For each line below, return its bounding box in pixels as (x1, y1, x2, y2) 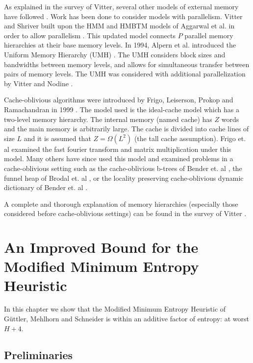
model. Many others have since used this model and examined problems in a (4, 153, 233, 164)
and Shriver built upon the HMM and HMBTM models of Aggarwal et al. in (4, 21, 235, 31)
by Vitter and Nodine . (4, 78, 73, 88)
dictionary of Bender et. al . (4, 182, 88, 193)
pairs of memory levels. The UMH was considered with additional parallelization (4, 69, 246, 79)
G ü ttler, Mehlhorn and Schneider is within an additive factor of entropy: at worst (4, 313, 249, 323)
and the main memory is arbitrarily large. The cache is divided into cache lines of (4, 123, 249, 134)
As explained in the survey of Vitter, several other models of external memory (4, 1, 239, 11)
